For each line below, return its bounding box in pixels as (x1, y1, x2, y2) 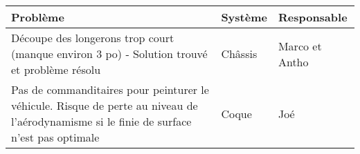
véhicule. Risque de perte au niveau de (11, 97, 198, 113)
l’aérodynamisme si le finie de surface (11, 113, 192, 129)
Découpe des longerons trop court (11, 30, 174, 46)
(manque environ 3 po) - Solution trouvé (11, 46, 208, 61)
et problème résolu (11, 61, 101, 77)
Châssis (221, 46, 258, 61)
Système (221, 9, 267, 25)
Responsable (278, 9, 348, 25)
